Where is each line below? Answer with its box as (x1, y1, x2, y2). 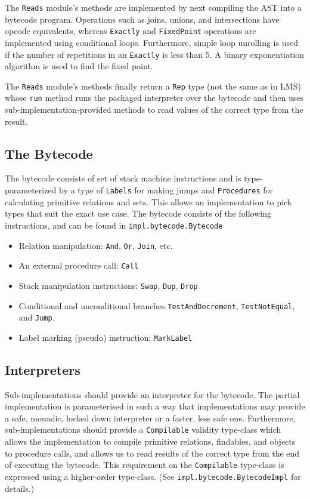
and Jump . (18, 311, 55, 324)
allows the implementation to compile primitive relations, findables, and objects (5, 435, 296, 448)
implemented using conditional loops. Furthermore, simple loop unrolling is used (5, 36, 298, 48)
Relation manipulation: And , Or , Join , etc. (18, 239, 173, 251)
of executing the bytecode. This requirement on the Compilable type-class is (5, 458, 284, 471)
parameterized (5, 184, 57, 196)
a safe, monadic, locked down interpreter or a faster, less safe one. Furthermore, (5, 411, 296, 424)
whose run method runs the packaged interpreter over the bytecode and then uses (5, 91, 304, 104)
